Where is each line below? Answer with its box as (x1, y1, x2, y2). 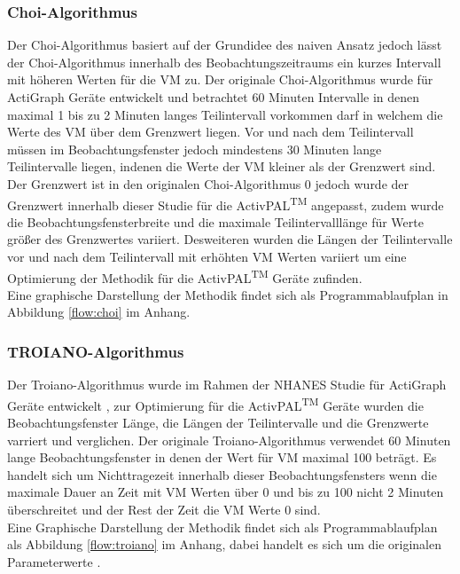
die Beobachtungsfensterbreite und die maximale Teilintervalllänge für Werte (7, 212, 424, 231)
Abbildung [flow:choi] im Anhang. (7, 303, 191, 321)
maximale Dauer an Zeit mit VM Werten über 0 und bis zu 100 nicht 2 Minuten (7, 483, 444, 501)
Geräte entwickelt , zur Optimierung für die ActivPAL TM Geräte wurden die (7, 393, 424, 414)
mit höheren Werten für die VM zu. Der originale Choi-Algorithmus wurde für (7, 70, 433, 89)
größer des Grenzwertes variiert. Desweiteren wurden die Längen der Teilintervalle (7, 230, 453, 248)
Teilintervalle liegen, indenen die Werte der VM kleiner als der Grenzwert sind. (7, 157, 436, 176)
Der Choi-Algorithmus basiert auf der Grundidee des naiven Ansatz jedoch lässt (7, 35, 442, 54)
